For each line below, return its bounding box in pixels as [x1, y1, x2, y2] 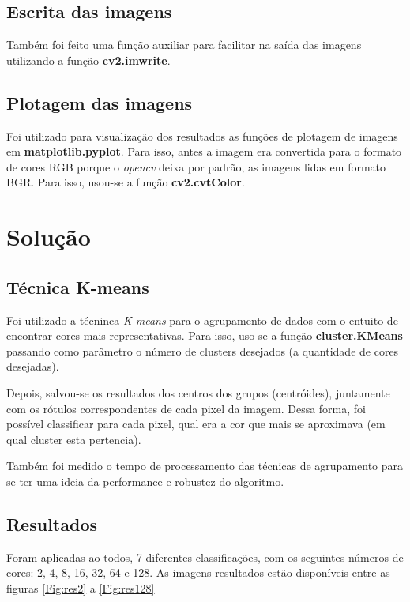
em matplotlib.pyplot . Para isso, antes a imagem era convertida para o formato [6, 143, 402, 160]
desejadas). [6, 358, 59, 374]
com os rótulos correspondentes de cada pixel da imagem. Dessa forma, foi [6, 400, 366, 416]
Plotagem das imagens [6, 90, 193, 115]
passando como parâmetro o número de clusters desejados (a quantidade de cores [6, 342, 399, 359]
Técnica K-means [6, 274, 149, 299]
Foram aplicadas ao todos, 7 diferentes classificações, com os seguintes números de [6, 548, 404, 565]
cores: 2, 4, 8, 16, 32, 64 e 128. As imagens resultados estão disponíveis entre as [6, 564, 390, 581]
